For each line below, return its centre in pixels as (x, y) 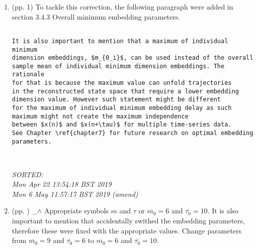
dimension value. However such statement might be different (116, 100)
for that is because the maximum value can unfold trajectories (122, 83)
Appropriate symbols (76, 211)
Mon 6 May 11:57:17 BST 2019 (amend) (75, 194)
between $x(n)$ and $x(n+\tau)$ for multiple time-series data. (122, 125)
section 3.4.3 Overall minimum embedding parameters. (96, 16)
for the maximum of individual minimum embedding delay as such (122, 108)
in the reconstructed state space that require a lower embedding (125, 91)
